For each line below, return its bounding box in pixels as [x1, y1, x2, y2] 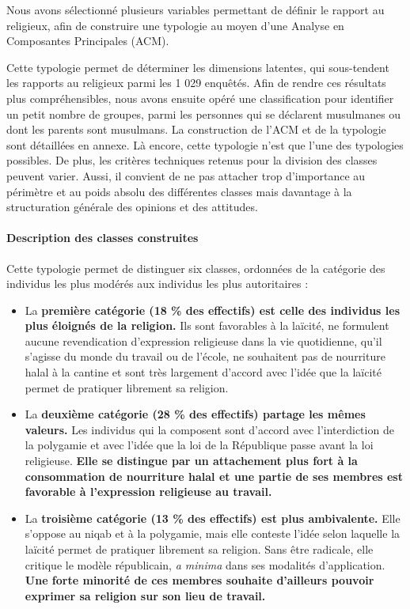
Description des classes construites [6, 229, 199, 246]
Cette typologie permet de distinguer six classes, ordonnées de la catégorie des [6, 259, 385, 276]
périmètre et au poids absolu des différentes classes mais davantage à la [6, 183, 352, 199]
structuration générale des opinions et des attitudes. [6, 199, 258, 215]
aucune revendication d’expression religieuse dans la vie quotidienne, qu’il [25, 332, 382, 349]
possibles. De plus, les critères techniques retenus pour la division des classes [6, 152, 378, 168]
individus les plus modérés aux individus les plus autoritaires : [6, 275, 309, 292]
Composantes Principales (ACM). [6, 32, 169, 49]
